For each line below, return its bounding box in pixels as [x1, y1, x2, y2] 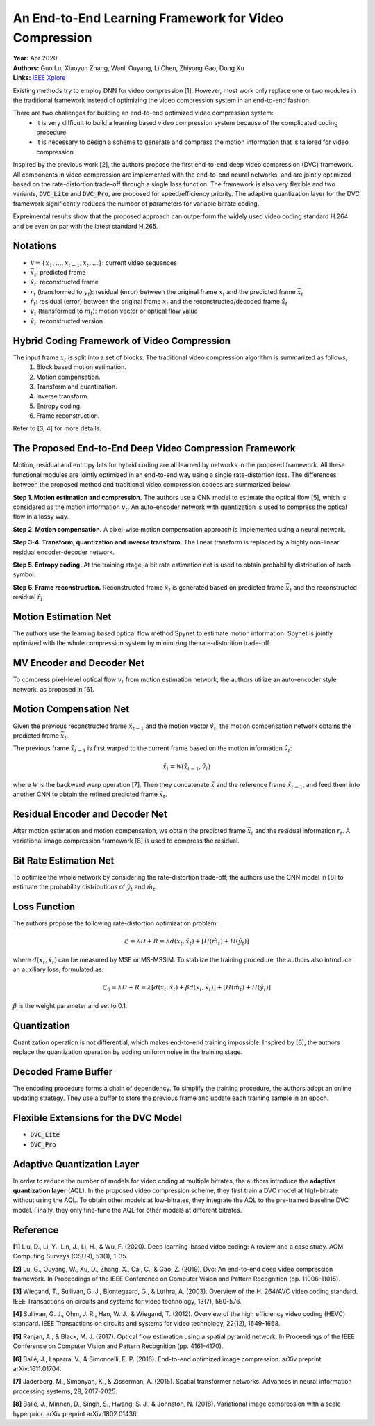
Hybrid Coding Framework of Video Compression [12, 334, 231, 347]
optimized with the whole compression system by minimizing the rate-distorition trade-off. [12, 639, 271, 647]
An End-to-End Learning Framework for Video [12, 10, 284, 26]
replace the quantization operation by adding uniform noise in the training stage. [12, 1048, 243, 1056]
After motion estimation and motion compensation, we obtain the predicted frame [12, 827, 246, 835]
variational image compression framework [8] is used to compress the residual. [12, 836, 240, 845]
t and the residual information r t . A [251, 827, 351, 837]
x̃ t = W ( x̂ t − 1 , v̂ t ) [162, 762, 211, 772]
